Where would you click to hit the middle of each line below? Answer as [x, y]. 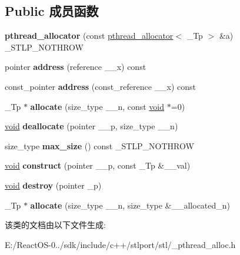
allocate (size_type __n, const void [97, 106]
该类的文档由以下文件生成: [55, 225]
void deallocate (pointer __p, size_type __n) [91, 126]
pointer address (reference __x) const [76, 67]
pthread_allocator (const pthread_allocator [89, 36]
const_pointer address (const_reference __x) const [101, 86]
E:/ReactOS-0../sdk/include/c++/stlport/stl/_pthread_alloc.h [120, 244]
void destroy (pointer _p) [53, 185]
